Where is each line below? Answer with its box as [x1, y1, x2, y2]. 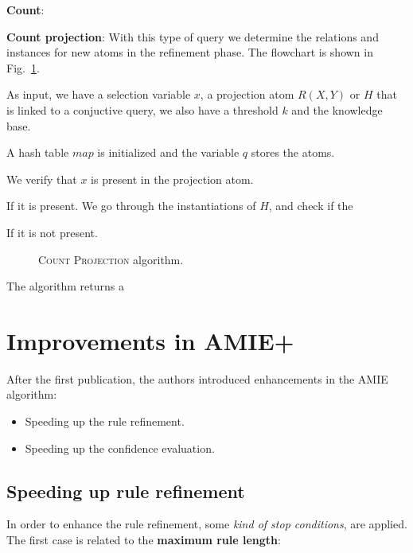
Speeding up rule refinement [6, 478, 245, 503]
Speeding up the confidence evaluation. [25, 439, 215, 456]
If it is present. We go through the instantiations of [6, 197, 256, 214]
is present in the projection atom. [91, 170, 254, 187]
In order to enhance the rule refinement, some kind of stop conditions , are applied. [6, 516, 407, 532]
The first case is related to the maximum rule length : [6, 532, 281, 548]
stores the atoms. [251, 144, 335, 161]
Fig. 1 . [6, 59, 40, 76]
